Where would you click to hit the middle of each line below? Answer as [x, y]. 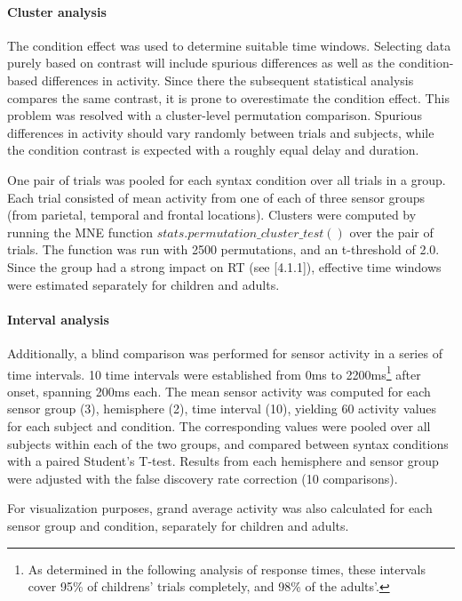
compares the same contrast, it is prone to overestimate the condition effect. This [228, 97]
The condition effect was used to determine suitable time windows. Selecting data [229, 45]
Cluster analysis [57, 11]
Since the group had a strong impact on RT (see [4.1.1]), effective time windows [224, 266]
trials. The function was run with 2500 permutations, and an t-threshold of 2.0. [223, 249]
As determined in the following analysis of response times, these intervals [227, 569]
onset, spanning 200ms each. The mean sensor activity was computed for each [219, 391]
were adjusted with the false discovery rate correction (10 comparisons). [203, 478]
